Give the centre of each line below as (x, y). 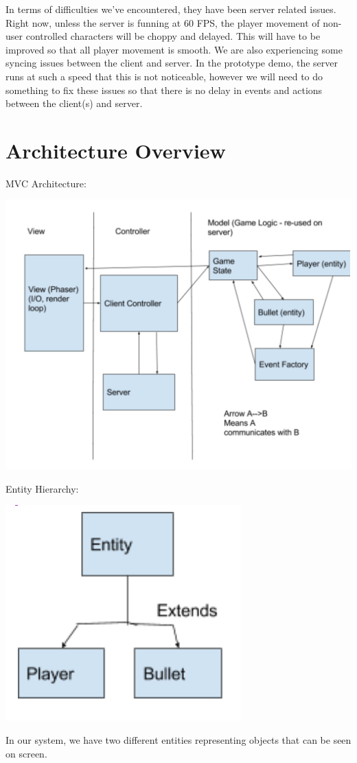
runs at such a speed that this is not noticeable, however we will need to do (164, 76)
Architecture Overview (116, 150)
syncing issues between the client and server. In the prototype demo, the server (172, 63)
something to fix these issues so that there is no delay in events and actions (164, 90)
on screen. (26, 753)
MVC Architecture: (46, 183)
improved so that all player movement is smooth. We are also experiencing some (174, 49)
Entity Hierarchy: (42, 488)
